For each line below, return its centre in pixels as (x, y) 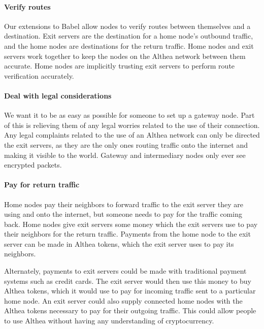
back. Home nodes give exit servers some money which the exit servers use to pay (131, 224)
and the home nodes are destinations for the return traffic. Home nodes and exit (129, 45)
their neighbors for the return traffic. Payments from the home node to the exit (127, 234)
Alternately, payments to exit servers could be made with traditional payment (125, 271)
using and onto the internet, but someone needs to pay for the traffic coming (123, 214)
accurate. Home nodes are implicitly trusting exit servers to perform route (120, 66)
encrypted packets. (33, 165)
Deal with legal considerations (58, 95)
